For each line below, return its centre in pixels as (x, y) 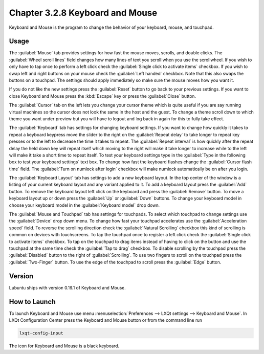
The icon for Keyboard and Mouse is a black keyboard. (64, 346)
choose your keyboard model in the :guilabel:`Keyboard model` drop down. (84, 205)
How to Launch (33, 301)
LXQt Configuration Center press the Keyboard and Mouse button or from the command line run (106, 320)
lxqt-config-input (41, 333)
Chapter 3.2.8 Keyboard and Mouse (83, 13)
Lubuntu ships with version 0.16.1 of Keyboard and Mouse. (67, 288)
